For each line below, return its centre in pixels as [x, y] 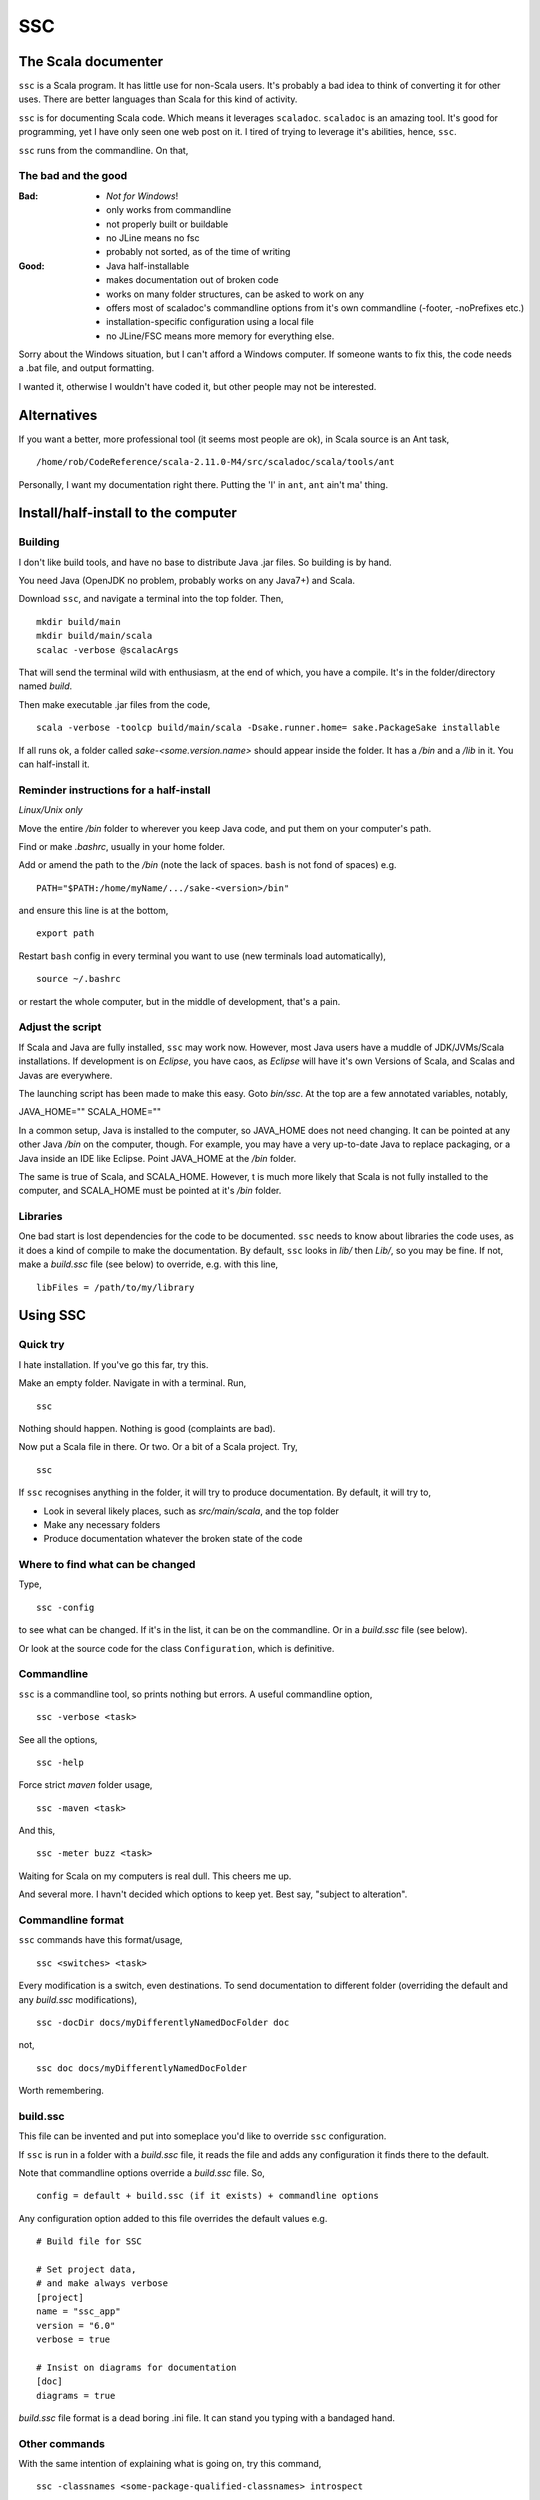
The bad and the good [73, 176]
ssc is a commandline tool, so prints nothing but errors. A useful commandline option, [195, 1694]
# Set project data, [86, 2269]
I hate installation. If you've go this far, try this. [113, 1364]
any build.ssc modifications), [78, 1999]
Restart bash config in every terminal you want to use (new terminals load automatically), [202, 956]
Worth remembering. [61, 2091]
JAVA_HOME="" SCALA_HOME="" [90, 1112]
